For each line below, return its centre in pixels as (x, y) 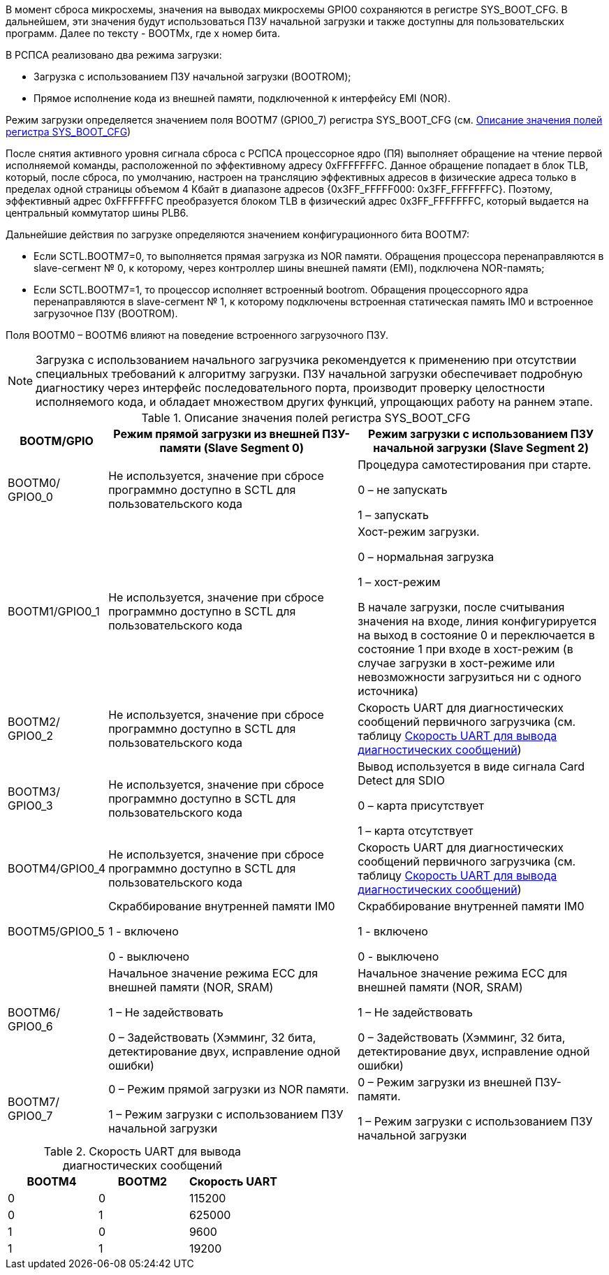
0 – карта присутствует (421, 806)
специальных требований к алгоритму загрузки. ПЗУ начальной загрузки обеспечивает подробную (309, 374)
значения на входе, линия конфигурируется (477, 621)
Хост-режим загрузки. (419, 532)
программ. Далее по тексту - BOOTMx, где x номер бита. (143, 33)
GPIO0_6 (30, 1026)
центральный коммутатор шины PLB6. (97, 213)
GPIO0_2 (31, 736)
